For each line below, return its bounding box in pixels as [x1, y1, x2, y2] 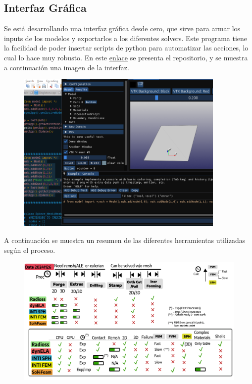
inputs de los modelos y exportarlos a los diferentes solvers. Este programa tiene [4, 33, 248, 43]
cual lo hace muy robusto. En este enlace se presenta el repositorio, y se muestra [4, 52, 248, 62]
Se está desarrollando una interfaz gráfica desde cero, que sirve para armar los [4, 23, 241, 34]
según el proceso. [4, 244, 55, 255]
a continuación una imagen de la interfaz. [4, 62, 129, 72]
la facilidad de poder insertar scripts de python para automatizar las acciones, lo [4, 43, 249, 53]
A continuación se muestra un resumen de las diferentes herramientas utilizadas [4, 235, 246, 245]
